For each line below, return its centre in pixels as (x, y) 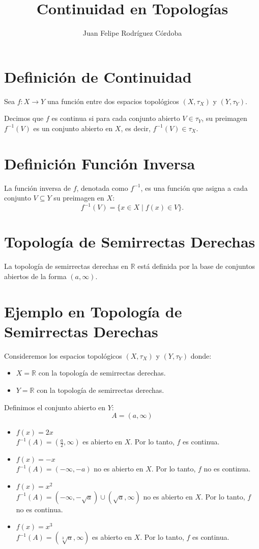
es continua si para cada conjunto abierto (116, 118)
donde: (201, 355)
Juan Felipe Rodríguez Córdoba (132, 33)
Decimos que (24, 118)
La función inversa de (37, 188)
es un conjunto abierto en (73, 128)
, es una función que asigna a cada (194, 188)
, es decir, (136, 128)
